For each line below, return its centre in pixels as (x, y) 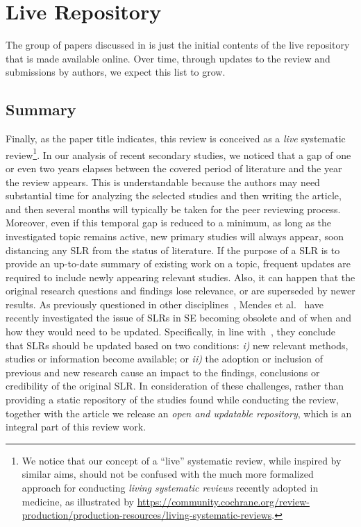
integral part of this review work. (76, 427)
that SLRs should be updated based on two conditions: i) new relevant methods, (177, 345)
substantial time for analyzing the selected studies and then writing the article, (174, 195)
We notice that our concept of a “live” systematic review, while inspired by (182, 460)
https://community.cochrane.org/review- (223, 501)
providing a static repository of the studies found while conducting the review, (173, 400)
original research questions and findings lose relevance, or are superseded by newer (180, 291)
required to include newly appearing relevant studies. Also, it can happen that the (180, 277)
